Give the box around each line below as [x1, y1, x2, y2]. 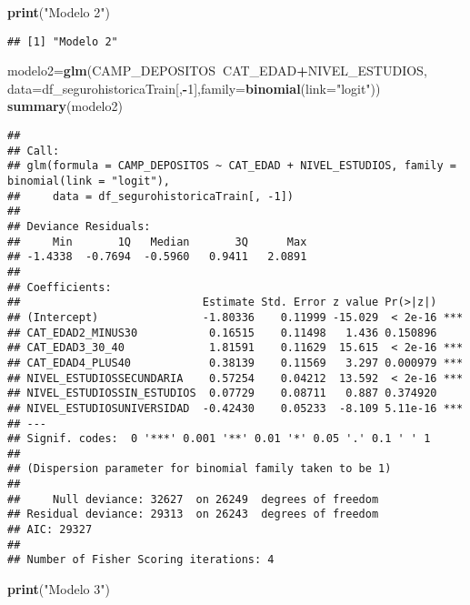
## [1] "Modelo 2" [7, 35, 118, 48]
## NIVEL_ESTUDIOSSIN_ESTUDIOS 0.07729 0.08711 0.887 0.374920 [7, 387, 437, 400]
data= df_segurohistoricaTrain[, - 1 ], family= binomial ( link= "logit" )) [7, 78, 381, 97]
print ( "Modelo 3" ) [7, 580, 110, 599]
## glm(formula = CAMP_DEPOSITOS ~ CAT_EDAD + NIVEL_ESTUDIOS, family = [7, 159, 456, 173]
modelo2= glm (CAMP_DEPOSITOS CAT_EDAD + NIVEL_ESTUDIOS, [7, 61, 427, 80]
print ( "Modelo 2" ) [7, 3, 110, 21]
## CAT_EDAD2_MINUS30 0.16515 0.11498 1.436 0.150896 [7, 326, 437, 339]
